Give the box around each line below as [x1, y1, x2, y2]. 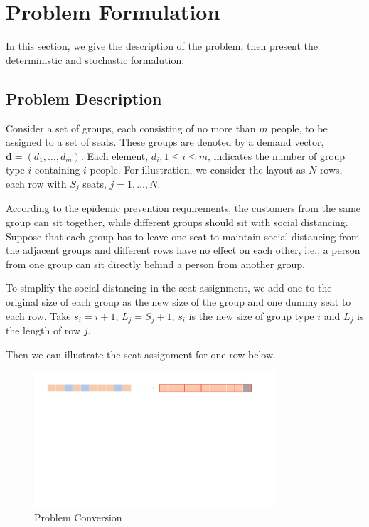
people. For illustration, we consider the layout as [90, 162, 306, 177]
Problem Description [6, 87, 162, 109]
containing [35, 162, 80, 177]
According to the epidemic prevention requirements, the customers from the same [6, 201, 361, 215]
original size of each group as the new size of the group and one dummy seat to [6, 294, 351, 309]
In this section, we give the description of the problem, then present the [6, 38, 319, 53]
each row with [6, 176, 67, 191]
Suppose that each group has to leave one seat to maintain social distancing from [6, 228, 360, 243]
